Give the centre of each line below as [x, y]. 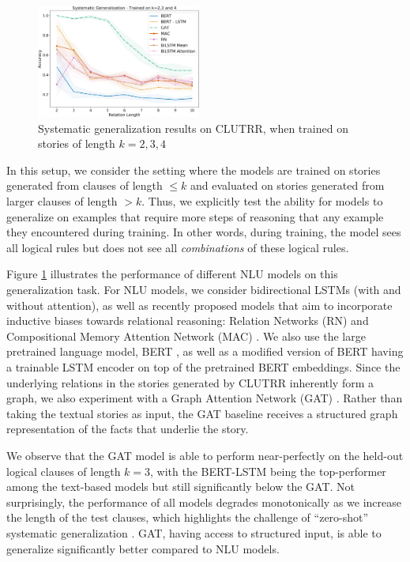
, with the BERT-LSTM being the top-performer [268, 471]
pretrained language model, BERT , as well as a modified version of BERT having [205, 351]
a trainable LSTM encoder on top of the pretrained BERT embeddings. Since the [203, 367]
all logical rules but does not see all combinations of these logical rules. [178, 247]
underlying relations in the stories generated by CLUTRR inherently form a [190, 382]
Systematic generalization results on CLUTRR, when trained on [193, 128]
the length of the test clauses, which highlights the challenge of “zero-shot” [188, 517]
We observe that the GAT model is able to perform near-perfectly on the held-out [205, 455]
